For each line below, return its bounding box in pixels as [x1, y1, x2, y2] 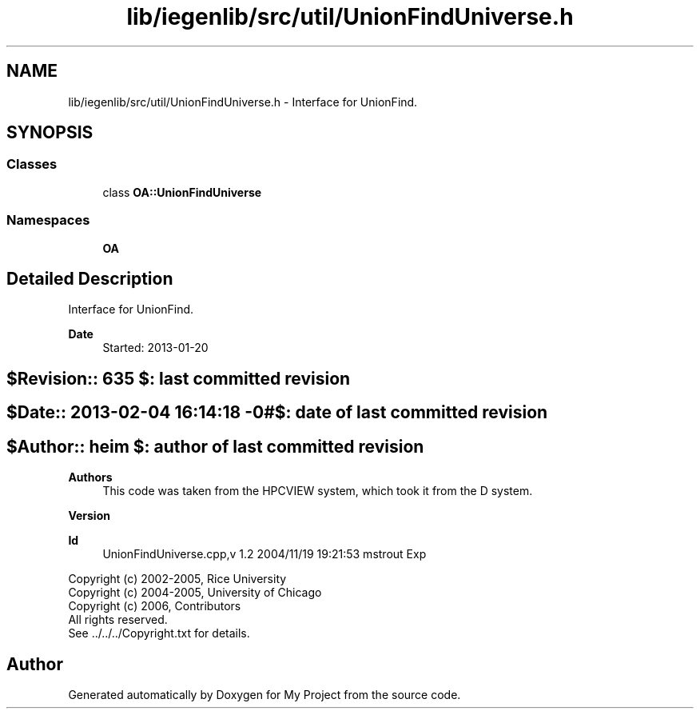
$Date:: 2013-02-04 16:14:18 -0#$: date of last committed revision [6, 402, 548, 423]
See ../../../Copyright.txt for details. [68, 626, 250, 641]
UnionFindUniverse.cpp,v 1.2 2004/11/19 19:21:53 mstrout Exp [102, 547, 427, 561]
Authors [68, 470, 113, 485]
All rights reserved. [68, 613, 168, 627]
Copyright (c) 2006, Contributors [68, 599, 241, 613]
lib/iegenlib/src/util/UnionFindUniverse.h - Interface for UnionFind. [68, 94, 418, 109]
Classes [6, 156, 58, 173]
